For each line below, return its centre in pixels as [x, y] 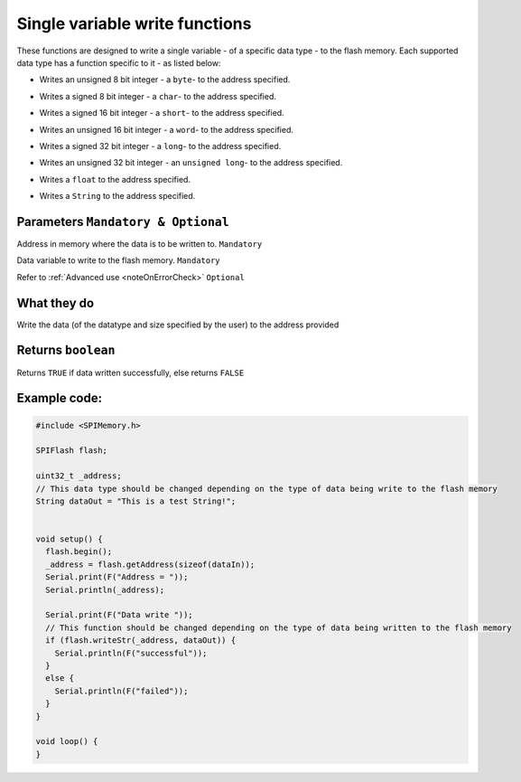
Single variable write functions [134, 24]
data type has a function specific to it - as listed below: [119, 62]
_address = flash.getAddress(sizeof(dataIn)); [150, 564]
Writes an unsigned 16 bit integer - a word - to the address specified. [166, 129]
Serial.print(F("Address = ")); [117, 577]
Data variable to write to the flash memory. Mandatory [118, 260]
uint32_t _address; [79, 476]
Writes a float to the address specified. [115, 179]
